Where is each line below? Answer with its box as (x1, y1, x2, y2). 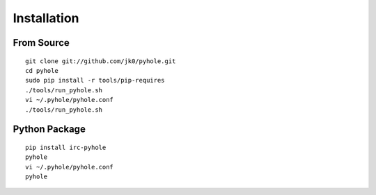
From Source (13, 37, 70, 49)
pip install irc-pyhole (25, 143, 107, 151)
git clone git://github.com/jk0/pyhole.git (25, 57, 176, 65)
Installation (13, 10, 79, 26)
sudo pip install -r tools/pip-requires (25, 76, 165, 85)
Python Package (13, 124, 86, 135)
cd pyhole (25, 67, 58, 74)
